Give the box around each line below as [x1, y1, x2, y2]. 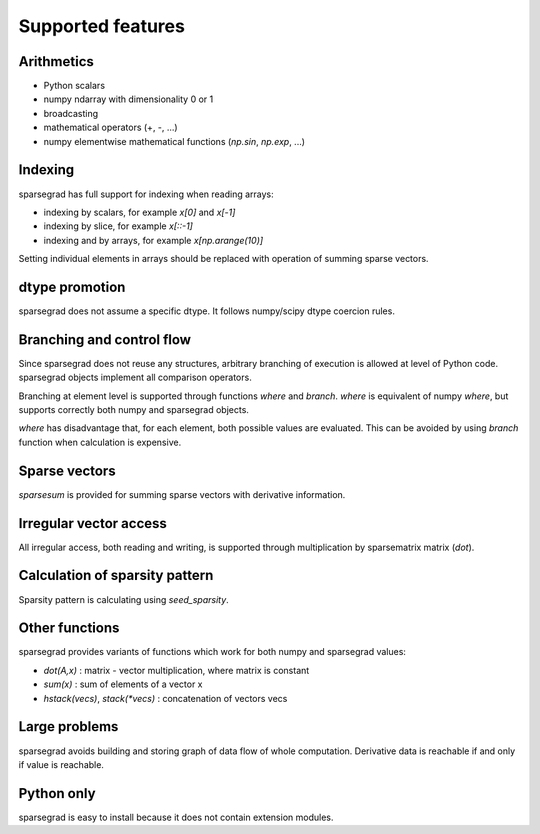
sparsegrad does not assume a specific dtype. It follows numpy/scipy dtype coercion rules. [18, 305, 395, 317]
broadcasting [43, 107, 99, 119]
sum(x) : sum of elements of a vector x [43, 678, 204, 690]
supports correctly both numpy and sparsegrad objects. [18, 404, 250, 416]
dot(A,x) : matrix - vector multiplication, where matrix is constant [43, 664, 310, 676]
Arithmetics [18, 53, 95, 70]
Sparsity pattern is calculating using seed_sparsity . [18, 593, 229, 605]
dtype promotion [18, 278, 126, 295]
